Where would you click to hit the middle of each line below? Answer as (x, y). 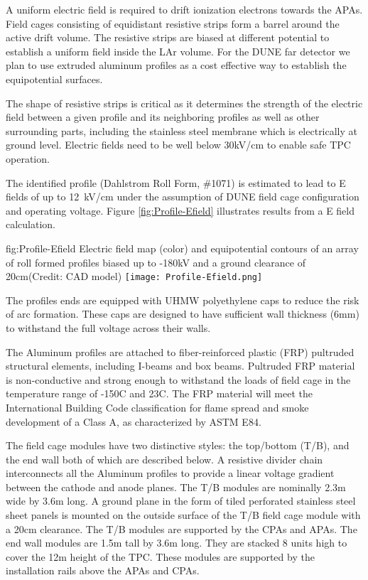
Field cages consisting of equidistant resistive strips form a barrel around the (173, 23)
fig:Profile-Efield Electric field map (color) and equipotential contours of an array (182, 248)
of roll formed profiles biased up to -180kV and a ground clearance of (156, 262)
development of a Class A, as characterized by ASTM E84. (134, 421)
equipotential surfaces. (54, 79)
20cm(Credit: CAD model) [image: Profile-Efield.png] (134, 276)
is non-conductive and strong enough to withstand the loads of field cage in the (178, 379)
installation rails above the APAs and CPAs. (103, 570)
